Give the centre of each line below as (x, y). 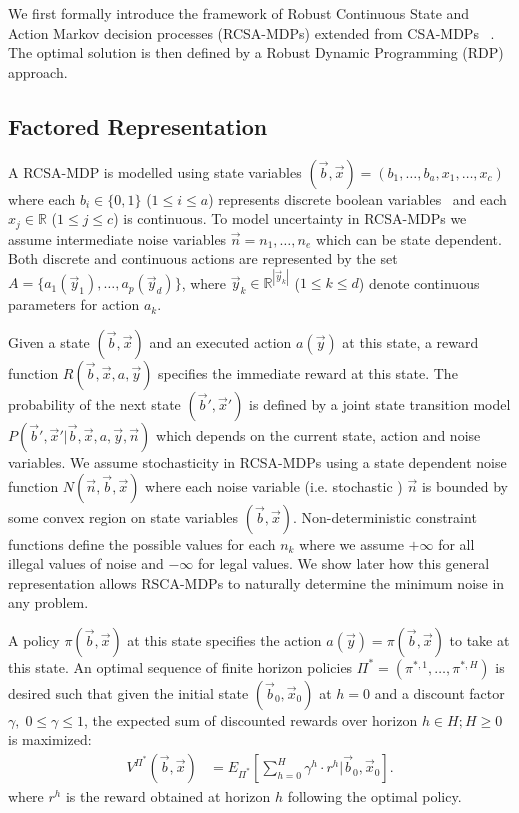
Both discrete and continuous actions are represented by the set (203, 258)
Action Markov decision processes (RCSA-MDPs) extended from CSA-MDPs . (251, 32)
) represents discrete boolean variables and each (357, 198)
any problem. (48, 602)
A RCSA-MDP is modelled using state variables (155, 171)
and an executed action (220, 341)
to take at (479, 639)
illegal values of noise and (86, 563)
